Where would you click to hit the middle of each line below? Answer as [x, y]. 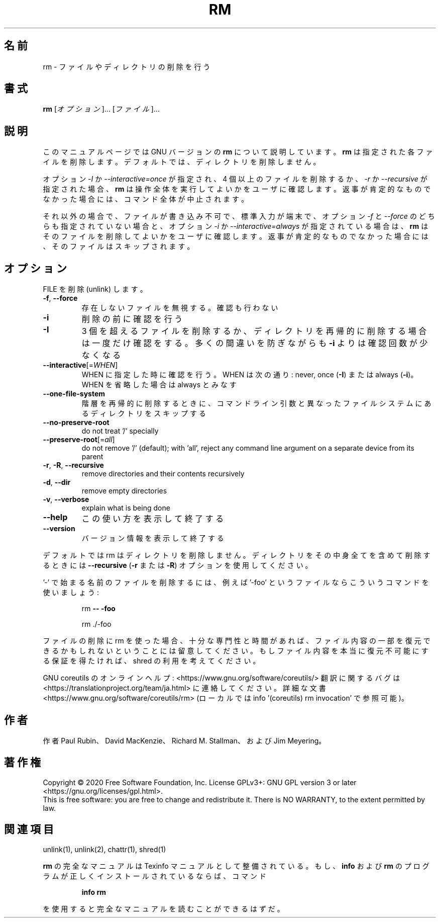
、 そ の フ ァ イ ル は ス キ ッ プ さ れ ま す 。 [119, 246]
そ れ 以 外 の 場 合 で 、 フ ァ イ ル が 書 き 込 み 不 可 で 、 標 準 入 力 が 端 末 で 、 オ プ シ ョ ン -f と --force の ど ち [239, 216]
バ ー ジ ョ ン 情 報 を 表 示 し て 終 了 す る [153, 538]
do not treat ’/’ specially [120, 431]
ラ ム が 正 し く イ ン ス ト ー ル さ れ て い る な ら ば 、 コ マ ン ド [154, 876]
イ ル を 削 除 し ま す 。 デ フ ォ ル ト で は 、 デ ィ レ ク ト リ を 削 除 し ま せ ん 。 [182, 162]
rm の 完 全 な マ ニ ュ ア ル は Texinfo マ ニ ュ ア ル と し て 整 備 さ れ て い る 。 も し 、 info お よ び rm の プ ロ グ [236, 866]
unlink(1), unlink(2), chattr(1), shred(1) [104, 849]
